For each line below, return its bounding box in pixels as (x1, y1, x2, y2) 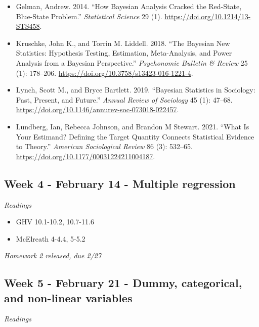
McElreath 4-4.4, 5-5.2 (16, 233, 85, 244)
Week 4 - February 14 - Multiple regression (4, 175, 236, 191)
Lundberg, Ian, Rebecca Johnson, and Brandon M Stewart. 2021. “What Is (16, 121, 249, 131)
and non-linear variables (4, 290, 133, 305)
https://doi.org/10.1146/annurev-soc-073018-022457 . (16, 104, 179, 115)
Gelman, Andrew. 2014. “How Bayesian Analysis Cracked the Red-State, (16, 1, 242, 11)
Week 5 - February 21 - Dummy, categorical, (4, 275, 242, 291)
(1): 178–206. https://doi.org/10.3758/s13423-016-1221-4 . (16, 67, 193, 78)
